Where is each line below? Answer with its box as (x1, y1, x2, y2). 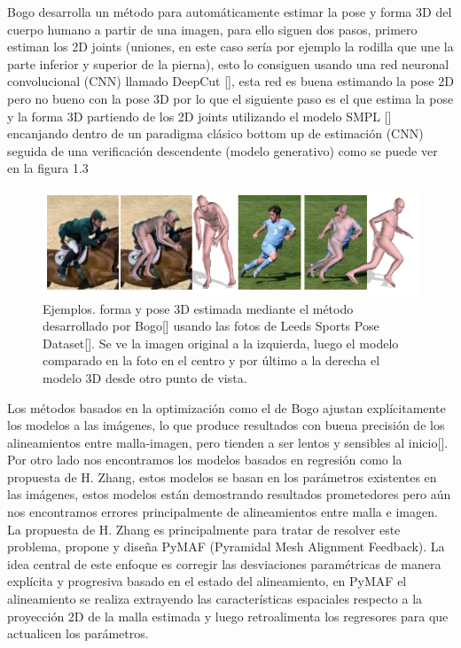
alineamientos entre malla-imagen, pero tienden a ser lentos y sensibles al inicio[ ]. (7, 433, 449, 451)
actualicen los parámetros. (7, 624, 149, 643)
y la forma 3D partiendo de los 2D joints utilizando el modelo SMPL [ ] (7, 106, 392, 125)
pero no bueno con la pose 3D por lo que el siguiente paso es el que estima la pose (7, 89, 454, 107)
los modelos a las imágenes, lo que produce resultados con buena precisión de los (7, 416, 445, 434)
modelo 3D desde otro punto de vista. (43, 368, 247, 386)
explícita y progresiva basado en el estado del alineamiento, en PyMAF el (7, 572, 407, 590)
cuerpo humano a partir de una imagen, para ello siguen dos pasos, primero (7, 20, 418, 38)
